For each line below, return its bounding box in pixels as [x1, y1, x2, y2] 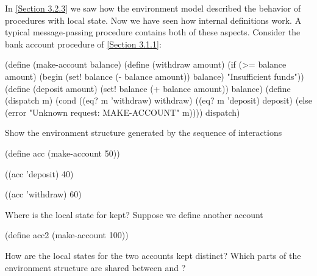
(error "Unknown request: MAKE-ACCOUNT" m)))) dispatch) [5, 105, 240, 118]
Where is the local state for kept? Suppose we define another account [5, 208, 263, 221]
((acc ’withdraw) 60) [5, 188, 82, 200]
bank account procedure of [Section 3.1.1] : [5, 37, 162, 50]
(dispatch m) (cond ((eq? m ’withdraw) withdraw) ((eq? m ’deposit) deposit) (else [5, 94, 312, 107]
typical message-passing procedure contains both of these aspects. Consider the [5, 26, 301, 38]
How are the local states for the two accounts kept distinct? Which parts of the [5, 249, 301, 261]
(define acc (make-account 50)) [5, 146, 120, 159]
